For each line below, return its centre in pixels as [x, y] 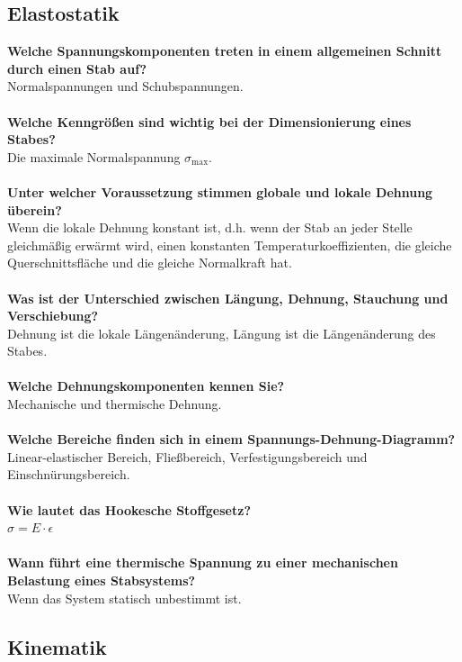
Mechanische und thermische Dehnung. [115, 404]
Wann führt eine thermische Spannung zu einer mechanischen [203, 562]
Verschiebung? [53, 316]
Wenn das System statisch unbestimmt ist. [124, 598]
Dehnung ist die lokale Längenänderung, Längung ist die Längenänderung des [222, 333]
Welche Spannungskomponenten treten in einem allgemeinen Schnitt [225, 51]
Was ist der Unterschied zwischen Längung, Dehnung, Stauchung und [228, 298]
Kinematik [57, 646]
